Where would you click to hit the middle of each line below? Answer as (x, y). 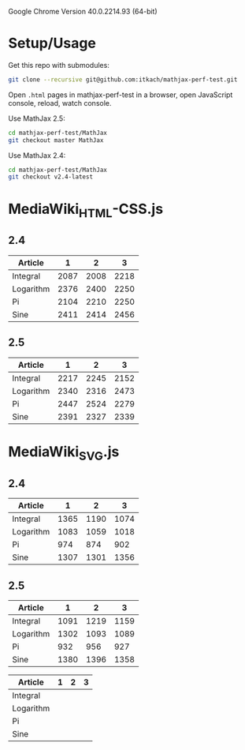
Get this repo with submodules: (59, 65)
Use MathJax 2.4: (37, 155)
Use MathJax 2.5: (37, 118)
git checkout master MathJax (56, 140)
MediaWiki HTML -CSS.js (86, 210)
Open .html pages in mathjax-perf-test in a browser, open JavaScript (121, 95)
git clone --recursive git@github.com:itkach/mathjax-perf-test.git (123, 79)
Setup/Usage (52, 43)
